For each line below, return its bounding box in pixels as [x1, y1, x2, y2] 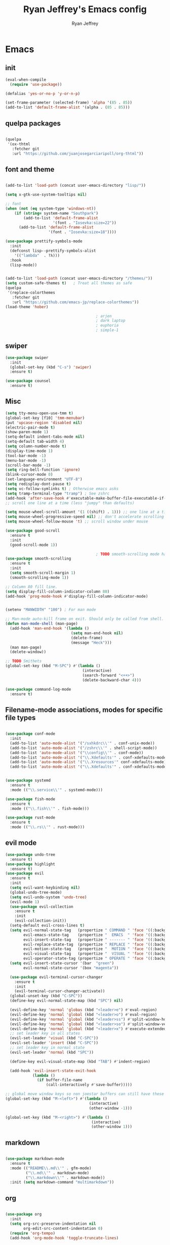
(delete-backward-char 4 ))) [82, 677, 142, 682]
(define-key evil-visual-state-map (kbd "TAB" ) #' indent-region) [10, 1059, 151, 1064]
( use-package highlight [5, 862, 56, 867]
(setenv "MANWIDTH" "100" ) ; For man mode [5, 607, 96, 612]
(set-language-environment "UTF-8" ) [5, 477, 82, 482]
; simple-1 [96, 327, 119, 333]
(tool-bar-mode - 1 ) [5, 453, 47, 458]
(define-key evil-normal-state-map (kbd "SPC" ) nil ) [10, 998, 123, 1003]
